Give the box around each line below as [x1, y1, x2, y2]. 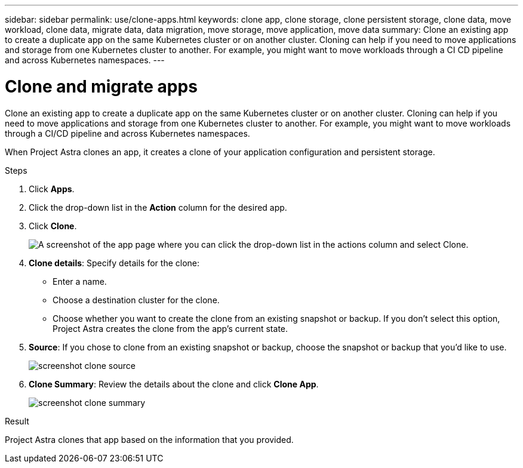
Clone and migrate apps [5, 76, 198, 97]
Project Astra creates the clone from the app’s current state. [53, 323, 288, 334]
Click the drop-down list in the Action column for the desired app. [29, 202, 287, 213]
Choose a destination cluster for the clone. [53, 294, 220, 305]
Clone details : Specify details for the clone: [29, 257, 200, 268]
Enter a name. [53, 276, 107, 287]
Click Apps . [29, 183, 75, 194]
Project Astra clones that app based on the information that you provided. [5, 434, 294, 445]
